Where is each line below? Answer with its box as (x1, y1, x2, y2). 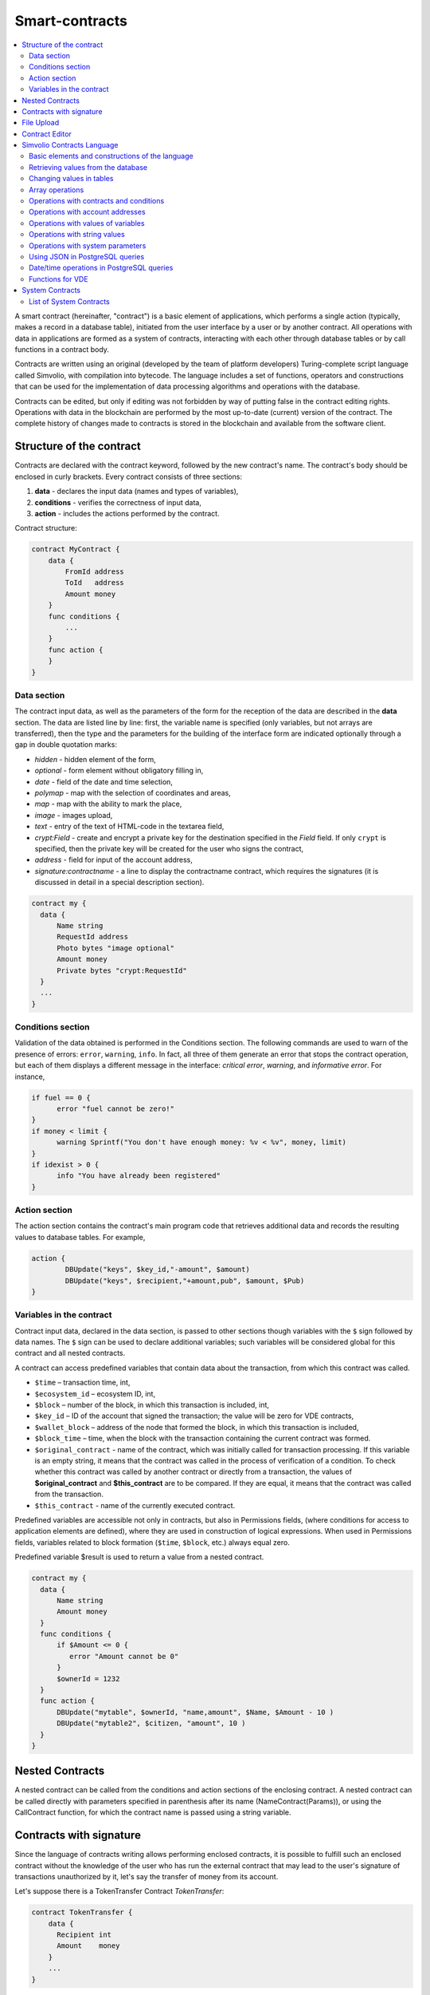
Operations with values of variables (29, 218, 145, 227)
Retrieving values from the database (29, 162, 147, 172)
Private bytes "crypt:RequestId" (57, 966, 187, 975)
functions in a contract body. (14, 345, 109, 354)
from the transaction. (34, 1489, 104, 1499)
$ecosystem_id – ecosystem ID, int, (34, 1389, 155, 1398)
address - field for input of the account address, (34, 855, 193, 865)
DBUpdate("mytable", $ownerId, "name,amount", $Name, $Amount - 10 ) (57, 1708, 334, 1716)
